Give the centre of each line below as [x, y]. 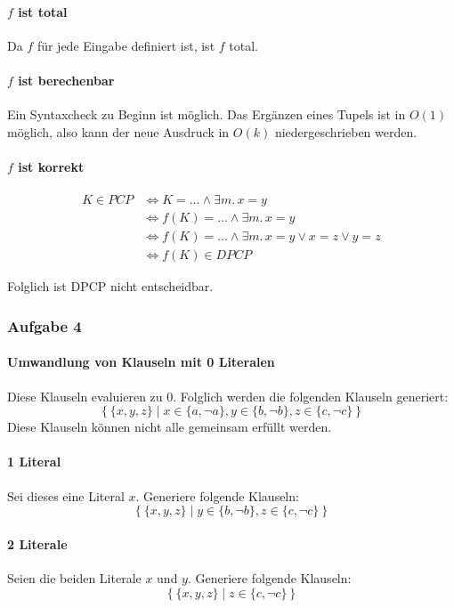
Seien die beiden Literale [74, 577]
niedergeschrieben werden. [346, 131]
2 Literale [37, 543]
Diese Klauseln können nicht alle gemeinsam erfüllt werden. [170, 427]
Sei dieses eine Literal [66, 495]
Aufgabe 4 [45, 325]
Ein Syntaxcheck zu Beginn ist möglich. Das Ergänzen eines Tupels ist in [207, 114]
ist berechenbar [66, 80]
